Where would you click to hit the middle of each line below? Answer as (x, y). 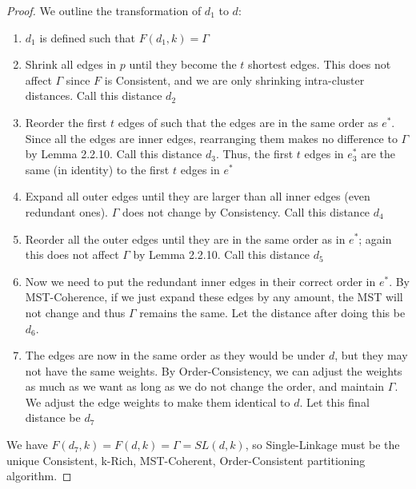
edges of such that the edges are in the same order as (248, 122)
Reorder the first (66, 122)
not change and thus (75, 312)
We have (27, 445)
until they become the (183, 64)
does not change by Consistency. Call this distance (246, 211)
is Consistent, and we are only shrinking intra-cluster (234, 80)
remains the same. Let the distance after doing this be (272, 312)
